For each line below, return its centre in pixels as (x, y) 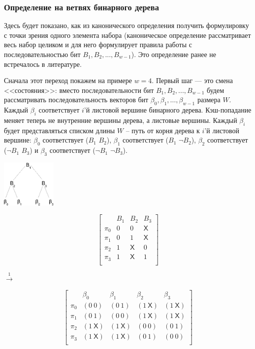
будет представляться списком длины (60, 130)
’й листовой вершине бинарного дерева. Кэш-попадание (168, 110)
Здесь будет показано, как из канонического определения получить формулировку (127, 25)
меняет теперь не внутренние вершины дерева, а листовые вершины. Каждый (121, 120)
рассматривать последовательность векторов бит (76, 100)
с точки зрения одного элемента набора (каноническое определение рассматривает (127, 35)
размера (209, 100)
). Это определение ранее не (174, 54)
